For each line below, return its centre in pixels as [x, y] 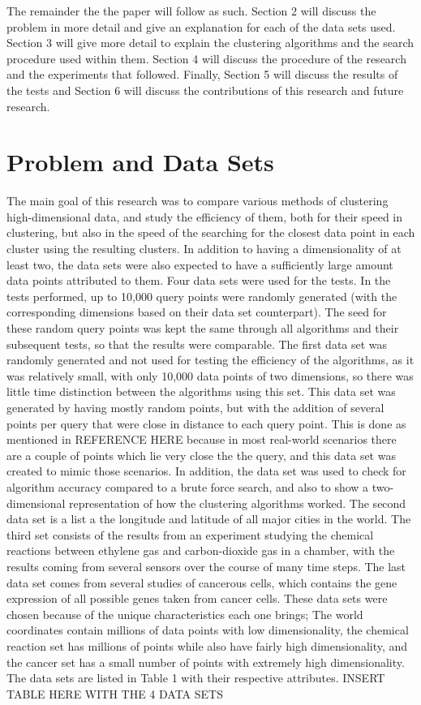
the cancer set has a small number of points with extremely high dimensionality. [206, 662]
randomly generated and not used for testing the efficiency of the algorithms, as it [210, 360]
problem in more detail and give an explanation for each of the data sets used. [201, 26]
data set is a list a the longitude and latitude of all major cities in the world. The [209, 519]
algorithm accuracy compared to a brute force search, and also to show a [188, 486]
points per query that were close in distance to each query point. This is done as [206, 423]
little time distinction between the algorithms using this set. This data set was [201, 391]
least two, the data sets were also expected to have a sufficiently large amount [200, 264]
